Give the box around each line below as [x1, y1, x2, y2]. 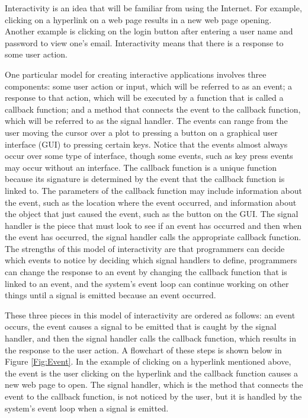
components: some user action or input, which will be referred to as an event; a [5, 79, 293, 92]
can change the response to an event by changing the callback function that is [5, 266, 287, 278]
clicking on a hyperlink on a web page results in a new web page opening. [5, 13, 272, 25]
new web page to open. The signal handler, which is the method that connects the [5, 378, 303, 391]
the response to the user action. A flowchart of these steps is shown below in [5, 343, 282, 356]
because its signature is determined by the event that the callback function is [5, 173, 285, 185]
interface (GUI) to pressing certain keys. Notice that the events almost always [5, 138, 288, 150]
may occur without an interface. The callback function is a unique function [5, 161, 277, 173]
